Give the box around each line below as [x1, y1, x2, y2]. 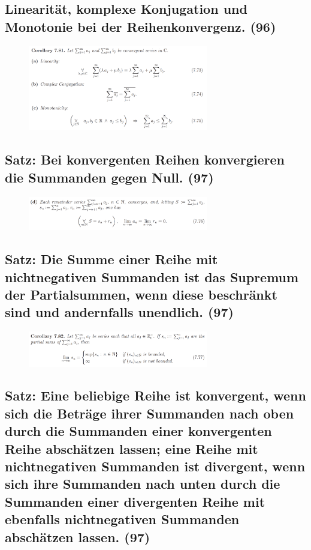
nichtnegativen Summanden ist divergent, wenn [5, 457, 306, 476]
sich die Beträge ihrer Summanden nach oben [5, 403, 294, 422]
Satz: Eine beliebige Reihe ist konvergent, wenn [5, 386, 306, 405]
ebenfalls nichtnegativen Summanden [5, 510, 240, 528]
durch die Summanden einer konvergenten [5, 422, 272, 440]
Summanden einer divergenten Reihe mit [5, 492, 265, 510]
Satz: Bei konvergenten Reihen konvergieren [5, 150, 285, 169]
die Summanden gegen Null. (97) [5, 168, 214, 186]
